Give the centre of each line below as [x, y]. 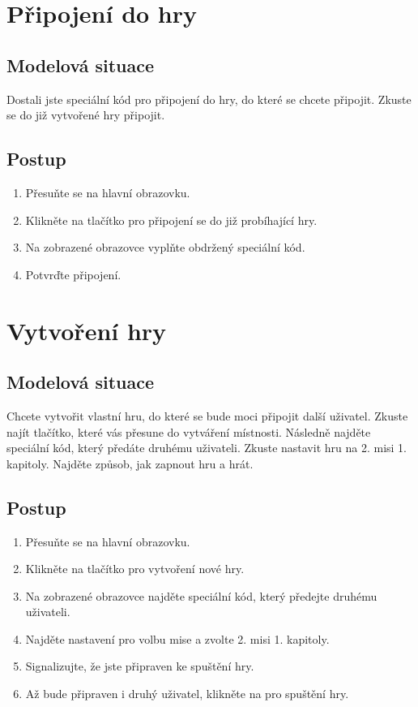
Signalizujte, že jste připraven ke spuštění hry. [140, 666]
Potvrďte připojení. [73, 274]
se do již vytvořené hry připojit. [86, 115]
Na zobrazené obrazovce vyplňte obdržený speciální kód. [165, 247]
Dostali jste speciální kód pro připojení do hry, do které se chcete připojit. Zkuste [209, 99]
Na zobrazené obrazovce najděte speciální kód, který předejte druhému [201, 595]
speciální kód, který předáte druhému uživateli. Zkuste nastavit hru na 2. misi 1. [207, 448]
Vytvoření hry [87, 330]
